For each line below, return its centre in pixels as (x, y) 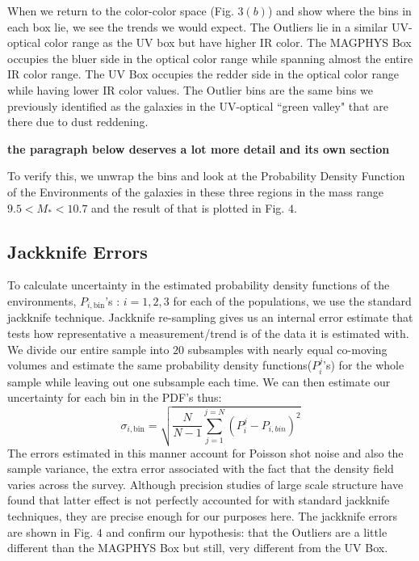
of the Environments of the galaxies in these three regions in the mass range (195, 191)
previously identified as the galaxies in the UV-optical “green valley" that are (198, 105)
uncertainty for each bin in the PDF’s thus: (115, 397)
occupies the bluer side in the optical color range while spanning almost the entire (210, 58)
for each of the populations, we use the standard (292, 300)
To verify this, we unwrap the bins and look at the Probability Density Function (206, 176)
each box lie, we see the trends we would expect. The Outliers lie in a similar (198, 26)
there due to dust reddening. (78, 122)
